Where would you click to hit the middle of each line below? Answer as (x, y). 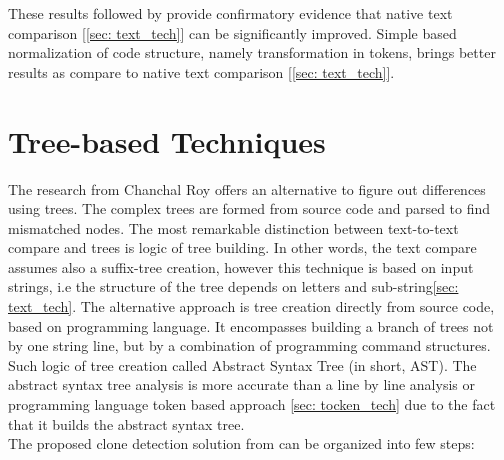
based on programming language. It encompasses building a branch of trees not (251, 325)
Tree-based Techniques (167, 140)
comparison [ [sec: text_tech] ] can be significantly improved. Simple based (232, 32)
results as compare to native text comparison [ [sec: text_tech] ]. (201, 71)
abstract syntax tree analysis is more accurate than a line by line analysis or (241, 384)
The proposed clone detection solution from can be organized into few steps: (241, 443)
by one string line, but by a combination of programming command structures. (249, 345)
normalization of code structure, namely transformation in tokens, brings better (252, 52)
